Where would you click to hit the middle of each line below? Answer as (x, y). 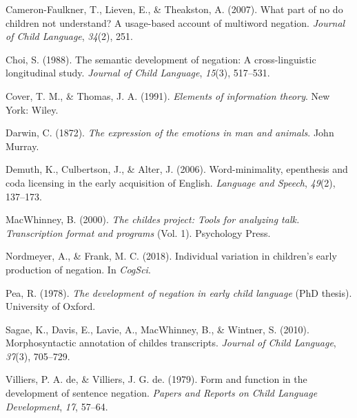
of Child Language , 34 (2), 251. (69, 36)
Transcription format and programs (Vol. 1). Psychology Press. (138, 232)
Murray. (22, 146)
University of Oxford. (51, 306)
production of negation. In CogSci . (78, 269)
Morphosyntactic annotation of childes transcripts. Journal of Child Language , (171, 343)
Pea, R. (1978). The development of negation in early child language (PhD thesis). (179, 292)
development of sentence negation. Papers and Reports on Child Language (162, 393)
